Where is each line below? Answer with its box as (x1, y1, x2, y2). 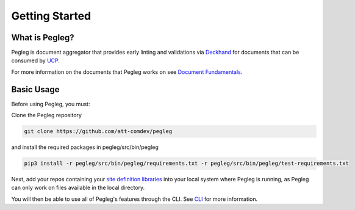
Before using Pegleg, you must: (11, 100, 90, 107)
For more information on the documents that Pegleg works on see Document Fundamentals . (11, 68, 243, 76)
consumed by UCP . (11, 57, 60, 64)
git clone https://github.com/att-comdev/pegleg (24, 128, 173, 135)
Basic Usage (11, 84, 60, 95)
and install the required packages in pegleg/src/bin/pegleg (11, 143, 159, 151)
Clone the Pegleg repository (11, 112, 82, 119)
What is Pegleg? (11, 32, 74, 43)
